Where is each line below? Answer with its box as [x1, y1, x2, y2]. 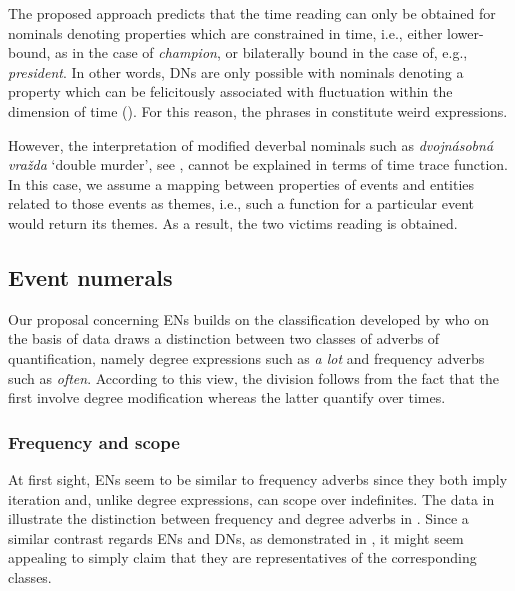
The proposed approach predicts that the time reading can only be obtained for [8, 3, 496, 23]
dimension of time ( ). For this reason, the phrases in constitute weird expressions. [8, 100, 508, 121]
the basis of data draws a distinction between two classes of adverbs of [8, 328, 440, 349]
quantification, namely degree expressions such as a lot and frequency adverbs [8, 347, 485, 368]
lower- [447, 22, 484, 43]
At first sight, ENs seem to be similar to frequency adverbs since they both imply [8, 468, 508, 489]
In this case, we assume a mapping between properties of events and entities [8, 173, 475, 194]
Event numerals [8, 261, 173, 292]
